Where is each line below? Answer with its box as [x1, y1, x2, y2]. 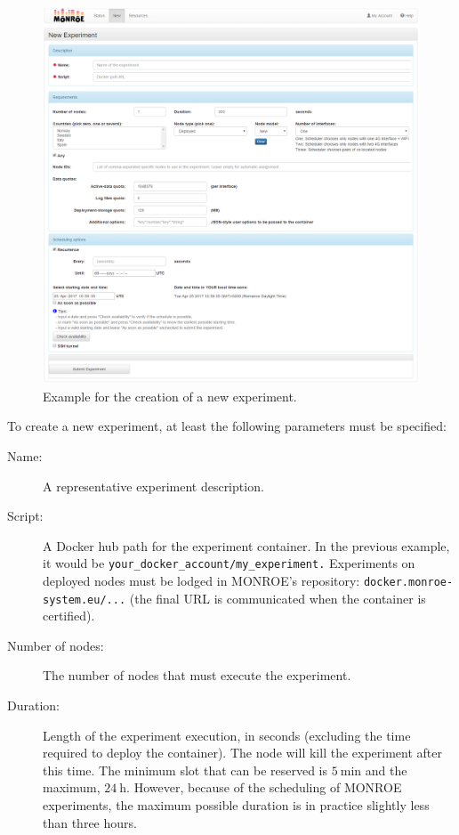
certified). [43, 606, 95, 625]
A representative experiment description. [43, 476, 264, 495]
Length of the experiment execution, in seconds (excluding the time [43, 726, 411, 744]
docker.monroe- [363, 575, 454, 588]
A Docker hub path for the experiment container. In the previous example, [43, 536, 450, 555]
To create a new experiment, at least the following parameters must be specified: [7, 417, 447, 435]
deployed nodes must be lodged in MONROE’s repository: [43, 571, 360, 589]
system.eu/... [43, 593, 126, 606]
